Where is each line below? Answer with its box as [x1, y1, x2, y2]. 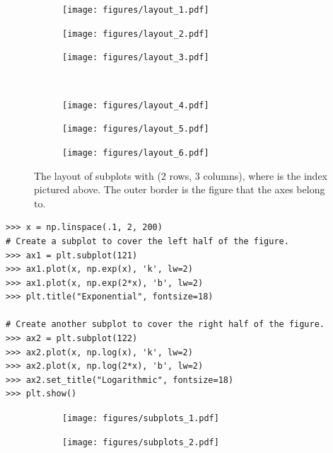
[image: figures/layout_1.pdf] [62, 5, 209, 15]
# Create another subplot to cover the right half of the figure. [6, 319, 325, 330]
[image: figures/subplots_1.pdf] [62, 413, 219, 424]
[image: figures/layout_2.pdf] [62, 28, 209, 39]
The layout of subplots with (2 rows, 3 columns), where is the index [34, 168, 328, 183]
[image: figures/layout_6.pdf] [62, 147, 209, 158]
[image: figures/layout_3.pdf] [62, 52, 209, 63]
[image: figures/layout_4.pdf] [62, 100, 209, 110]
